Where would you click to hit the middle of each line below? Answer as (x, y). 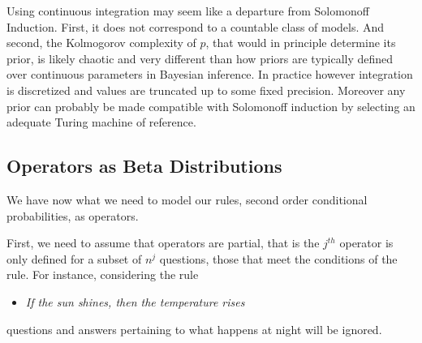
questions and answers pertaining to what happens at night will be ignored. (194, 329)
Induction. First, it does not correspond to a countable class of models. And (196, 26)
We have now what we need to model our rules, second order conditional (187, 199)
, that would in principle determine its (301, 43)
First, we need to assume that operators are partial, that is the (163, 243)
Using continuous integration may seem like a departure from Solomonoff (188, 11)
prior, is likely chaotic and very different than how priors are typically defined (200, 58)
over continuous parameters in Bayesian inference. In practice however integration (210, 74)
